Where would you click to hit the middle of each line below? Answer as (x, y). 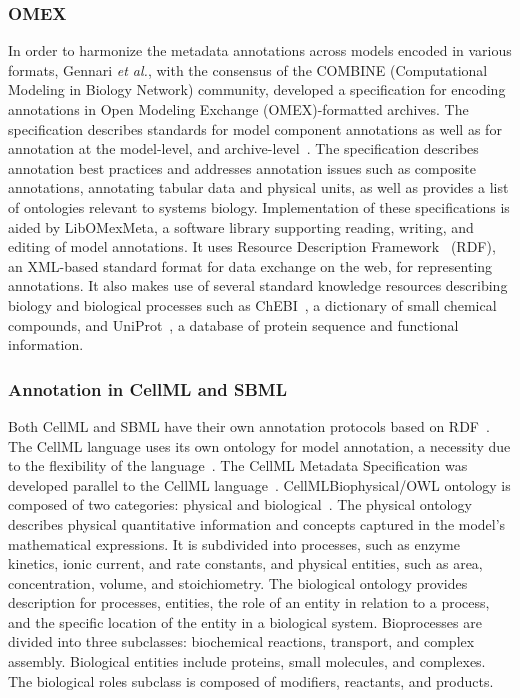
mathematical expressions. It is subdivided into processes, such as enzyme (234, 543)
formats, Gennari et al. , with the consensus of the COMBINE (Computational (248, 69)
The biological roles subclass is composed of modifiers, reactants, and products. (251, 680)
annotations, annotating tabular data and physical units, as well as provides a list (258, 187)
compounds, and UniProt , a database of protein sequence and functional (233, 324)
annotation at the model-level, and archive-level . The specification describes (243, 148)
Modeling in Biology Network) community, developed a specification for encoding (257, 89)
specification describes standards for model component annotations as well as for (255, 128)
